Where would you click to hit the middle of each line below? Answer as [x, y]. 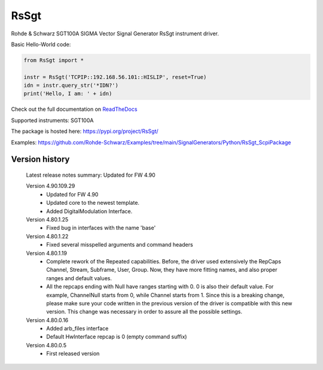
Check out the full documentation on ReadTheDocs [74, 109]
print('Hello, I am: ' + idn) [68, 94]
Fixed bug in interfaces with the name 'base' [101, 228]
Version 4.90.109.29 [51, 186]
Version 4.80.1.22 [47, 236]
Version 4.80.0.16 [47, 320]
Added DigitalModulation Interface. [89, 211]
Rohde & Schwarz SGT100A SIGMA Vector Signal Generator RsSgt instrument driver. [115, 34]
